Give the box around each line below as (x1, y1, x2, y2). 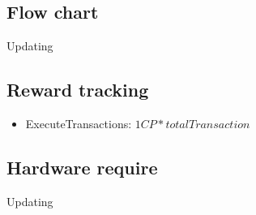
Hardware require (6, 154, 158, 179)
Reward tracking (6, 77, 149, 102)
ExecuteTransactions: (25, 115, 132, 131)
